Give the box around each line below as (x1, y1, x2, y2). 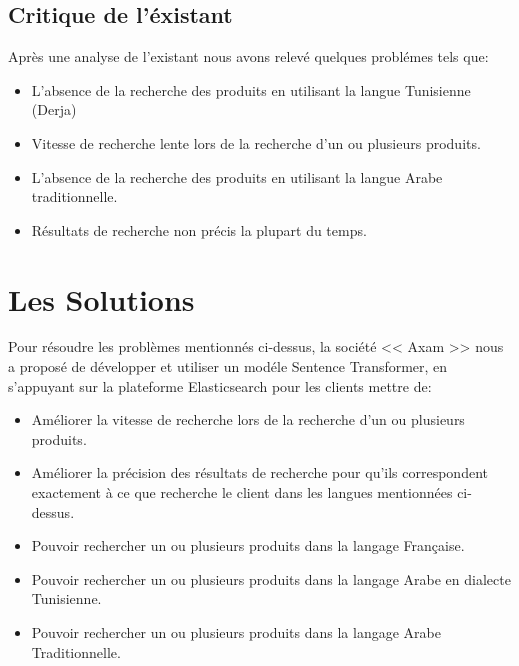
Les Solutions (8, 278, 195, 319)
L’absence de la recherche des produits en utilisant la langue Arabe (31, 166, 443, 187)
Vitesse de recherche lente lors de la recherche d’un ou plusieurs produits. (31, 132, 481, 153)
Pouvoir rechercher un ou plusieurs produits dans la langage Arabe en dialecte (31, 568, 511, 589)
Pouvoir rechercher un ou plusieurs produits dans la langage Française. (31, 535, 465, 556)
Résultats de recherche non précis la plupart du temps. (31, 219, 367, 240)
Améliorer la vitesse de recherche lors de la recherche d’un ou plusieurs (31, 409, 465, 430)
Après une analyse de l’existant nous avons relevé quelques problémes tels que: (8, 46, 489, 67)
